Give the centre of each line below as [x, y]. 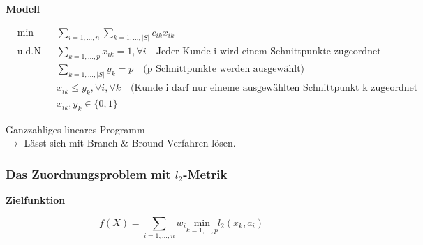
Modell [23, 8]
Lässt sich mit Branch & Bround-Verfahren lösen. [130, 143]
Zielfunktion [36, 200]
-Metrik [205, 173]
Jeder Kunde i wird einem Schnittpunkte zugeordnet [268, 51]
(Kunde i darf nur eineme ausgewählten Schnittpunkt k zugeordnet [274, 88]
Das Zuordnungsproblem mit [88, 173]
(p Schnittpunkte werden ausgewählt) [224, 69]
